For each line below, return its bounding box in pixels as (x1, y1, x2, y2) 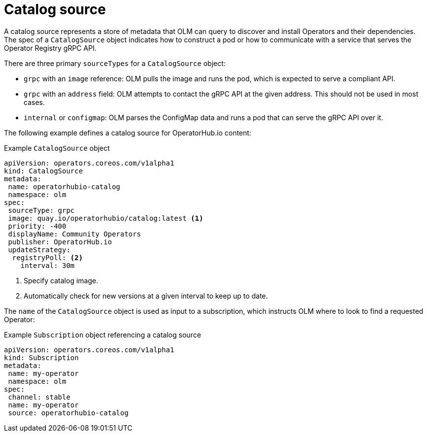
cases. (24, 98, 45, 106)
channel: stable (8, 393, 70, 401)
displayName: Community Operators (8, 230, 141, 238)
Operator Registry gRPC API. (4, 43, 97, 52)
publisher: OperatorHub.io (8, 237, 112, 246)
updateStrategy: (8, 245, 70, 254)
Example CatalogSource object (4, 143, 110, 152)
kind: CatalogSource (4, 167, 83, 175)
